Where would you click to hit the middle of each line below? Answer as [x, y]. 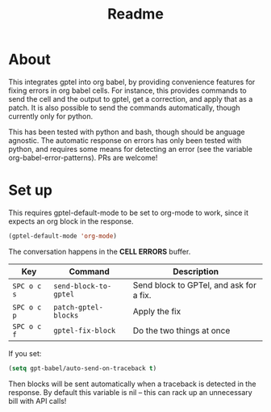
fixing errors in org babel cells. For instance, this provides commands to [128, 90]
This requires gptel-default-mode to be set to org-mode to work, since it [128, 212]
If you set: [25, 353]
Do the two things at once [181, 330]
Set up [30, 190]
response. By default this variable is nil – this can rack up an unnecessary [130, 392]
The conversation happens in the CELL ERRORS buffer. [100, 251]
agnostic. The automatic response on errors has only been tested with [125, 140]
